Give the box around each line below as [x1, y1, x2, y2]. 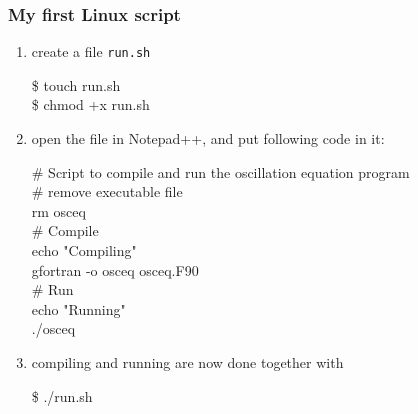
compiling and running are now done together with [31, 352, 344, 372]
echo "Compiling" [31, 240, 137, 261]
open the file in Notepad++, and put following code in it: [31, 128, 385, 149]
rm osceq [31, 200, 86, 221]
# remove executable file [31, 181, 183, 202]
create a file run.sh [31, 41, 151, 62]
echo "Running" [31, 298, 126, 319]
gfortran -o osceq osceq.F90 [31, 259, 199, 280]
